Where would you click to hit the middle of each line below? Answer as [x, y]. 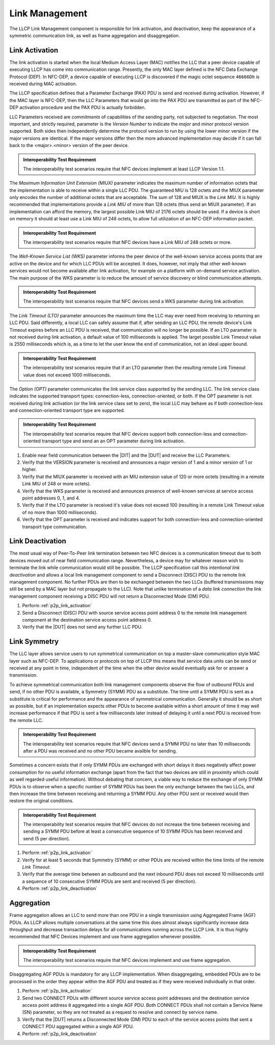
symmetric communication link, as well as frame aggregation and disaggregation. [95, 35]
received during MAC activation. [43, 84]
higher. [30, 469]
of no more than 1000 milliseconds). [60, 512]
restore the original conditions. [42, 801]
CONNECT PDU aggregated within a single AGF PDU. [78, 1027]
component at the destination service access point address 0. [87, 619]
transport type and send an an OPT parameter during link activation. [113, 441]
